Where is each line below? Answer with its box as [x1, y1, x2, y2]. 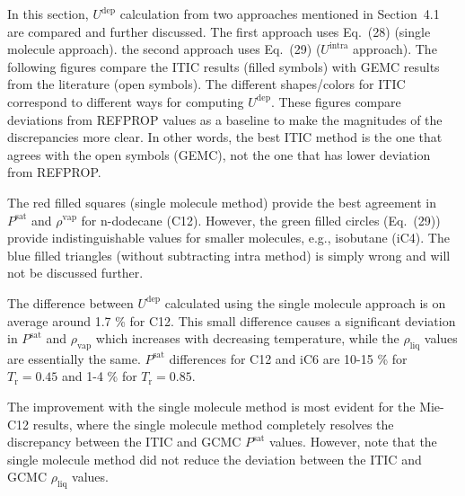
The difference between [7, 293, 134, 312]
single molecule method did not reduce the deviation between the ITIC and [7, 449, 422, 468]
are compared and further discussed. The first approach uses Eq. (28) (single [7, 22, 431, 40]
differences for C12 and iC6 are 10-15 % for [169, 349, 408, 368]
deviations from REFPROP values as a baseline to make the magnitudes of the [7, 110, 443, 128]
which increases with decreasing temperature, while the [95, 329, 399, 348]
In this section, [7, 4, 89, 22]
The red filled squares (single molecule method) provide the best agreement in [7, 192, 436, 211]
